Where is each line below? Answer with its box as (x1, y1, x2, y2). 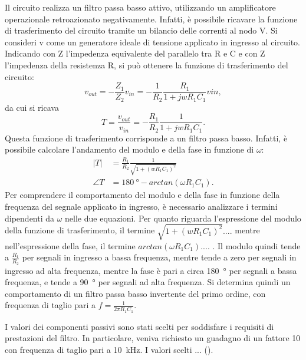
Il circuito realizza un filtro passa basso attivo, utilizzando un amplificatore (5, 1, 276, 13)
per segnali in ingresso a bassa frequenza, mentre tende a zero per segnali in (22, 251, 297, 263)
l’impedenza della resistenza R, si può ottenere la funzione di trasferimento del (5, 58, 288, 71)
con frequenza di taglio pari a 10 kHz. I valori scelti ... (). (5, 343, 213, 355)
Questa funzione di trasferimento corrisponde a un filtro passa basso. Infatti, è (5, 131, 288, 144)
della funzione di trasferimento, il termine (5, 224, 155, 236)
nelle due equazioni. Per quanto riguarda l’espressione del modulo (65, 212, 301, 224)
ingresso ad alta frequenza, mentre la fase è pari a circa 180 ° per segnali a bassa (5, 264, 297, 276)
